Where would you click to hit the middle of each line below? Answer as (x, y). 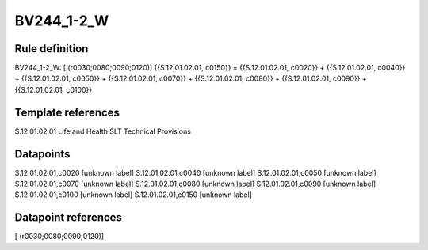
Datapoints (42, 154)
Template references (67, 112)
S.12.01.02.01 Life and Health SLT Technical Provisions (103, 131)
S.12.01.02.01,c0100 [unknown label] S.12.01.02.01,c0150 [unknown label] (134, 195)
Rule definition (52, 49)
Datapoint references (69, 218)
